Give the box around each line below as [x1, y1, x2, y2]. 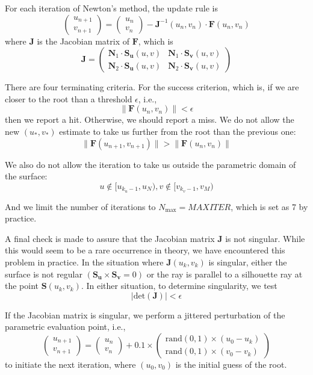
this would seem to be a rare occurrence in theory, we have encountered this [5, 244, 285, 256]
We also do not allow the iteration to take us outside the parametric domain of [5, 158, 296, 170]
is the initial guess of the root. [175, 358, 287, 370]
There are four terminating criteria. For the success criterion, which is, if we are [5, 81, 299, 93]
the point [5, 279, 39, 292]
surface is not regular [5, 267, 82, 280]
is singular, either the [208, 255, 287, 268]
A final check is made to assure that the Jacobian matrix [5, 232, 215, 244]
